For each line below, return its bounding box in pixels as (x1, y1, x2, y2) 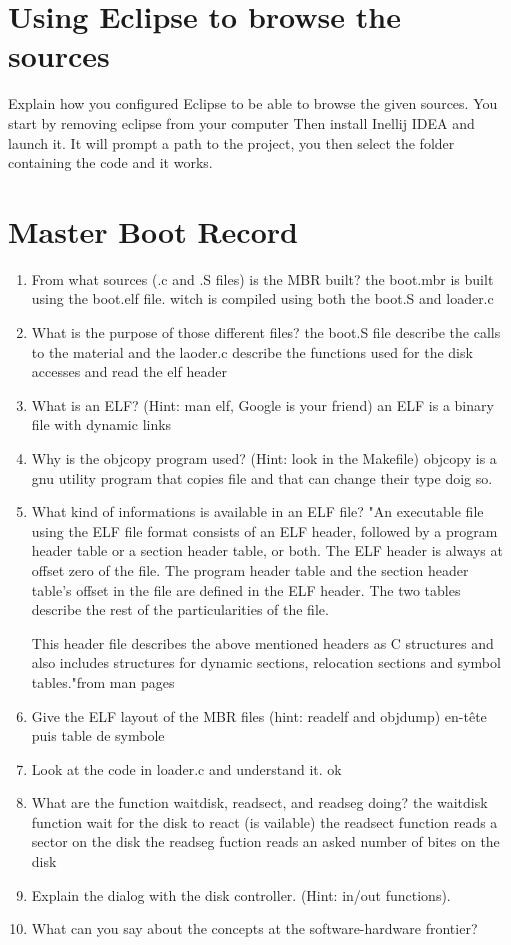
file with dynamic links (31, 414, 172, 435)
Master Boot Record (8, 210, 298, 251)
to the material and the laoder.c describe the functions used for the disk (31, 341, 473, 362)
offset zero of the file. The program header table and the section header (31, 559, 469, 580)
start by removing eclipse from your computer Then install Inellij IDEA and (8, 112, 475, 133)
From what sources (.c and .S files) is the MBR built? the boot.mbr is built (31, 268, 494, 289)
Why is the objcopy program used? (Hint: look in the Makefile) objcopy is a (31, 447, 497, 468)
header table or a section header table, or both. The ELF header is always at (31, 540, 503, 561)
